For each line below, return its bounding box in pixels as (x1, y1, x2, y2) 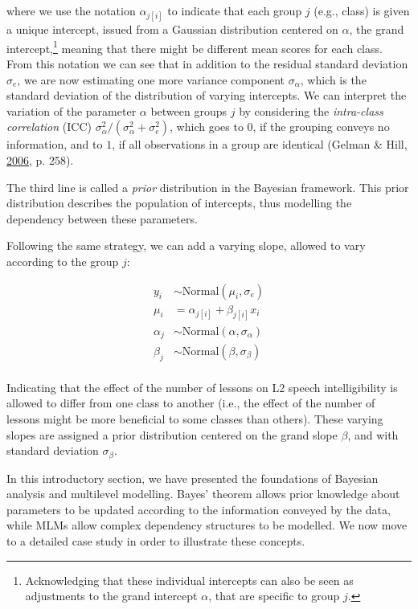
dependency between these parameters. (6, 210, 198, 227)
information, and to (6, 136, 103, 153)
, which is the (300, 71, 367, 88)
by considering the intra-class (239, 102, 383, 119)
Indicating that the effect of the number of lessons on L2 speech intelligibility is (6, 378, 398, 395)
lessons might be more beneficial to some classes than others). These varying (6, 411, 383, 427)
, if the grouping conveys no (252, 118, 390, 135)
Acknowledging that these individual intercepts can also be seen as (25, 571, 354, 588)
